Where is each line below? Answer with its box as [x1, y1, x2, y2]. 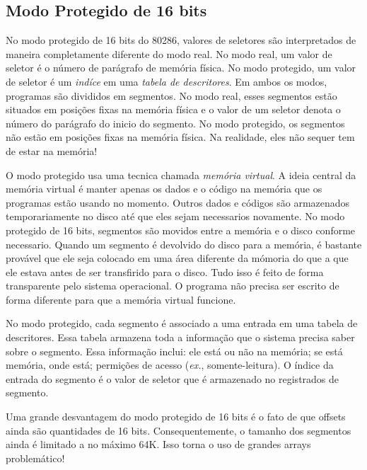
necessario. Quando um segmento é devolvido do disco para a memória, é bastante [6, 236, 362, 251]
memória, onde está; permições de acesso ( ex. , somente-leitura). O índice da [6, 357, 334, 372]
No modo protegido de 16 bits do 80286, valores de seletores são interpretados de [6, 33, 356, 47]
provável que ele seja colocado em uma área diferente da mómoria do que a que [6, 251, 349, 265]
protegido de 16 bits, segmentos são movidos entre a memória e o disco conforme [6, 222, 356, 237]
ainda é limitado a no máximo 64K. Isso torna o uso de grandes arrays [6, 437, 311, 452]
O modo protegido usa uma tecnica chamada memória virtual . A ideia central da [6, 167, 356, 182]
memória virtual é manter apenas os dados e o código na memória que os [6, 181, 322, 196]
